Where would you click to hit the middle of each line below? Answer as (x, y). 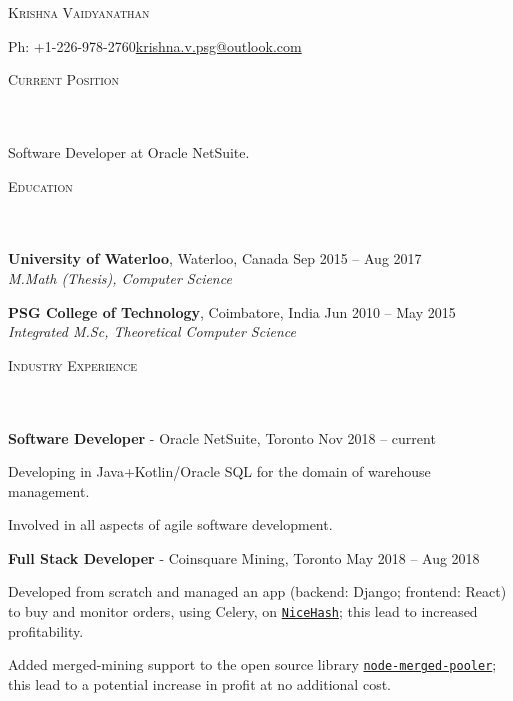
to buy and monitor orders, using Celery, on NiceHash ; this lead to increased (243, 611)
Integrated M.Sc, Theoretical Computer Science (152, 331)
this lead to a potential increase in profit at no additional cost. (199, 683)
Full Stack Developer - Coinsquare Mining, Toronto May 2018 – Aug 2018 (244, 557)
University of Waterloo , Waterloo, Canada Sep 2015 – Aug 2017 (215, 258)
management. (49, 490)
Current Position (64, 79)
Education (40, 185)
